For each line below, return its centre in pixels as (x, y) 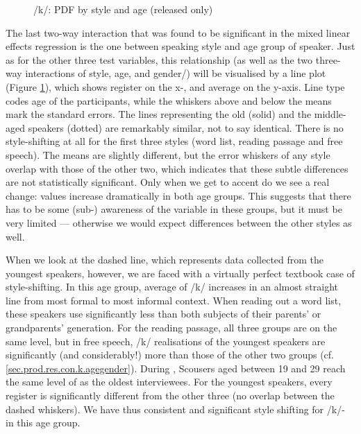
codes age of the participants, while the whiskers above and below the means (169, 100)
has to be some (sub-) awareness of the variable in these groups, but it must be (174, 209)
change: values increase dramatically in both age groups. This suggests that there (178, 195)
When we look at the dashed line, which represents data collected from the (165, 260)
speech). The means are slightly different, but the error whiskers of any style (168, 154)
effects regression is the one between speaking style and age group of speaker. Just (180, 46)
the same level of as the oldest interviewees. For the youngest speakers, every (169, 382)
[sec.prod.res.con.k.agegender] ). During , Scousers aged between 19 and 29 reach (176, 368)
